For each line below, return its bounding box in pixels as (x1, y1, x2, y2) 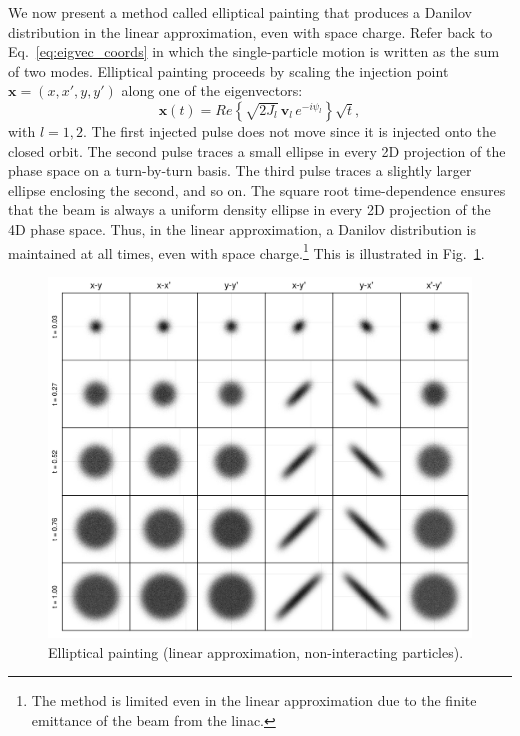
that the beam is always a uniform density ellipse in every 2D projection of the (8, 199, 491, 220)
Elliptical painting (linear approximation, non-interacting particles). (48, 641, 464, 662)
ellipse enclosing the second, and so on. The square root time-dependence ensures (8, 179, 506, 200)
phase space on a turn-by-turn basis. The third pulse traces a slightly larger (8, 160, 472, 181)
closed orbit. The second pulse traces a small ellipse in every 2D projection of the (8, 140, 506, 161)
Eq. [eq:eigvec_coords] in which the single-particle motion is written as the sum (8, 41, 500, 62)
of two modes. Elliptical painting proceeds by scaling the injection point (8, 60, 449, 81)
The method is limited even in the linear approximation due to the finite (31, 690, 477, 711)
